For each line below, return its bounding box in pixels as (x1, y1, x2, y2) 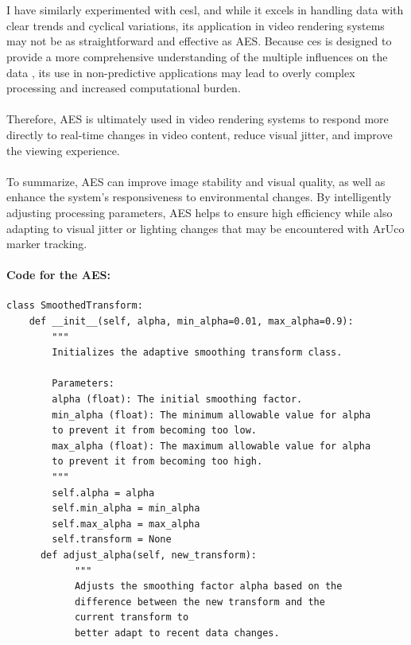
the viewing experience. (6, 142, 120, 158)
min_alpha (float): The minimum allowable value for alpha (52, 409, 371, 421)
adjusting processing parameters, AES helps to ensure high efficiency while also (6, 204, 393, 220)
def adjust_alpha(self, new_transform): (40, 549, 257, 561)
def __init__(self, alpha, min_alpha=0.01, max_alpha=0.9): (29, 316, 354, 328)
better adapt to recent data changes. (74, 627, 280, 639)
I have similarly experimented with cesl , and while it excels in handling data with (6, 2, 404, 18)
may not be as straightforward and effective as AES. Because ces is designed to (6, 33, 392, 49)
